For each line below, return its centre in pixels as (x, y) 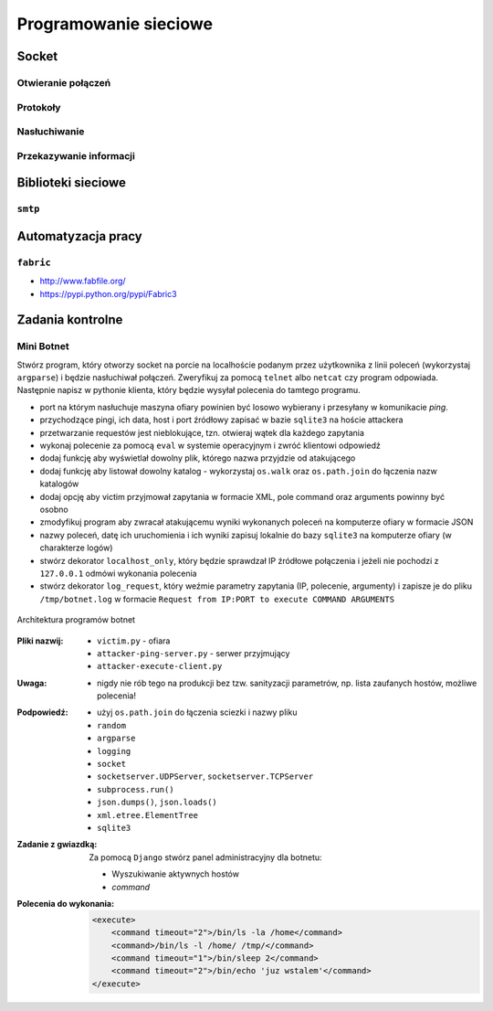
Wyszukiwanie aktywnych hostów (175, 874)
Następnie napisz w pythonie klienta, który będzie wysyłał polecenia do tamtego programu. (189, 390)
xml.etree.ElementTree (148, 815)
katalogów (59, 484)
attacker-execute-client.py (160, 666)
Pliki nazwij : (40, 641)
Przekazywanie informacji (76, 155)
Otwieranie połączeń (64, 82)
